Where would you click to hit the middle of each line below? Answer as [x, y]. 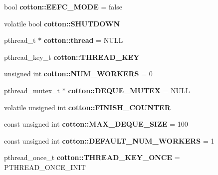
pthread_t [20, 40]
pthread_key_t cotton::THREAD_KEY [72, 57]
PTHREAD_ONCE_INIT [45, 167]
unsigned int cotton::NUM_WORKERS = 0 [78, 74]
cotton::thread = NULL [83, 40]
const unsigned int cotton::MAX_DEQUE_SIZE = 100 [96, 124]
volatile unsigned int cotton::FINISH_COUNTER [87, 107]
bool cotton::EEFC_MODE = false [63, 6]
